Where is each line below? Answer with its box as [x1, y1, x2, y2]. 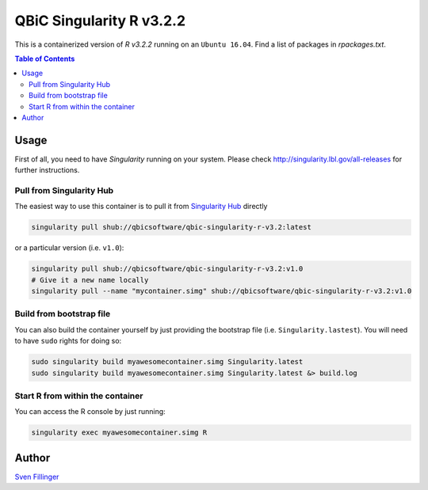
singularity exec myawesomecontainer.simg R [31, 428, 208, 437]
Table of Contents [14, 54, 75, 63]
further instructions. [14, 165, 80, 175]
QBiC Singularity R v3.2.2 [14, 12, 186, 29]
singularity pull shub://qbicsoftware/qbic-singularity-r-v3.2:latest [31, 222, 312, 232]
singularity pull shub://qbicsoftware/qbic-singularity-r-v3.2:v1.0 [31, 264, 304, 273]
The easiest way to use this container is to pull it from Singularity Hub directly [14, 202, 268, 211]
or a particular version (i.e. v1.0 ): [14, 243, 124, 253]
